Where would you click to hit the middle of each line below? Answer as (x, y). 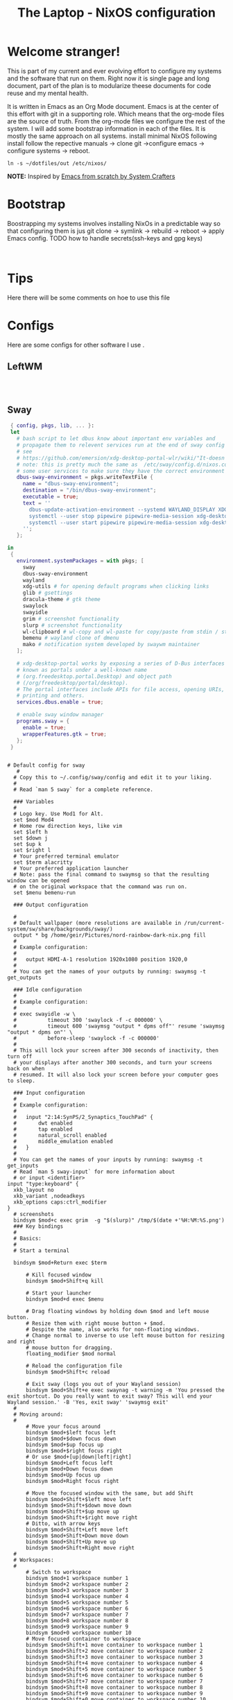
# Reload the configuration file (74, 1366)
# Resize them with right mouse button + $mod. (96, 1324)
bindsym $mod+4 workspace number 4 (77, 1597)
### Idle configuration (48, 990)
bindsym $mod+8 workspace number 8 (77, 1621)
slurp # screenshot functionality (72, 625)
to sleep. (21, 1081)
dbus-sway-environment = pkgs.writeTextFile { (85, 477)
